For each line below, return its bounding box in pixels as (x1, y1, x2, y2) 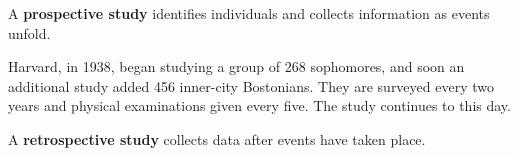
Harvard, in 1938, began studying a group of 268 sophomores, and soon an (8, 56, 465, 77)
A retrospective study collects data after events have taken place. (8, 128, 426, 149)
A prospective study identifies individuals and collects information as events (8, 3, 490, 23)
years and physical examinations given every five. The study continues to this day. (8, 95, 511, 116)
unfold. (8, 22, 51, 43)
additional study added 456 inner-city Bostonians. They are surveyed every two (8, 75, 494, 96)
